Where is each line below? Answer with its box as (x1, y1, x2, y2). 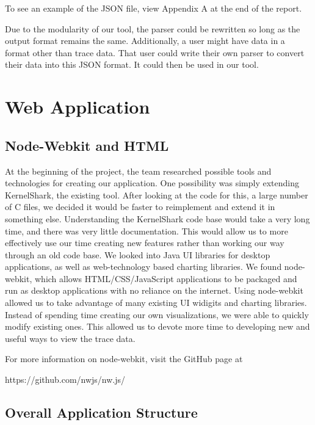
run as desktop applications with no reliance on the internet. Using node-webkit (5, 284, 303, 297)
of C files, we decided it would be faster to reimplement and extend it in (5, 200, 275, 213)
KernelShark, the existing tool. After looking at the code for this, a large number (5, 188, 308, 201)
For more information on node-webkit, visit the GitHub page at (5, 352, 243, 365)
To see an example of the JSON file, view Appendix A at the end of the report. (5, 2, 302, 14)
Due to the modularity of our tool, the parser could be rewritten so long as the (5, 22, 300, 35)
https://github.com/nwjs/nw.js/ (5, 373, 126, 386)
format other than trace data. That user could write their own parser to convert (5, 46, 305, 59)
